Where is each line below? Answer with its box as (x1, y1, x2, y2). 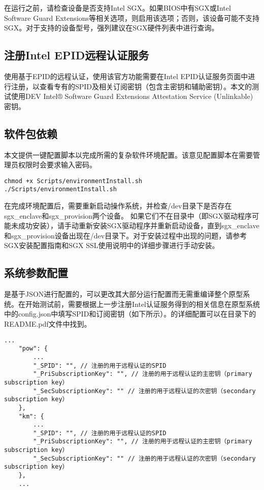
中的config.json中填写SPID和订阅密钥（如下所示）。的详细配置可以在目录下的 (4, 308, 256, 319)
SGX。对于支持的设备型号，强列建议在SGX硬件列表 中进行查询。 (4, 22, 219, 33)
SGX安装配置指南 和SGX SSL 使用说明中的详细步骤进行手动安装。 (4, 240, 219, 251)
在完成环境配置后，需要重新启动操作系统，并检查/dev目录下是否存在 (4, 200, 232, 211)
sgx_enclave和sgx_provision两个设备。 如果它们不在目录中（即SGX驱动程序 (4, 210, 252, 221)
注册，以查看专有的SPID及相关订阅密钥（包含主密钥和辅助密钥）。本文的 (11, 81, 252, 91)
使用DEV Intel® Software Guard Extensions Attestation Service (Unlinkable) (11, 91, 253, 101)
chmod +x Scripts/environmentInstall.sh (4, 177, 143, 185)
